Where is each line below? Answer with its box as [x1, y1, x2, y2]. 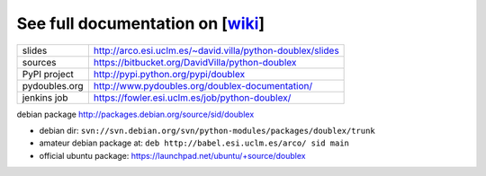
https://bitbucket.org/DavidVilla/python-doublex [93, 56, 297, 68]
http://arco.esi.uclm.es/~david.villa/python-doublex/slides [93, 44, 339, 57]
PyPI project [22, 67, 74, 80]
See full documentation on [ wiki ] [16, 13, 265, 33]
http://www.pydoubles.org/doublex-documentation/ [93, 79, 313, 92]
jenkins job [22, 91, 68, 103]
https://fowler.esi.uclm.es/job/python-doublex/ [93, 91, 292, 103]
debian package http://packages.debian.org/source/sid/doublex [16, 109, 255, 119]
